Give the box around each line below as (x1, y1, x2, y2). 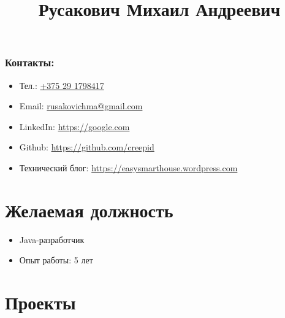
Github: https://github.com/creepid (19, 141, 154, 153)
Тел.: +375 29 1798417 (19, 79, 104, 91)
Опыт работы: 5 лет (19, 254, 93, 266)
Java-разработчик (19, 233, 85, 246)
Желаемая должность (5, 197, 173, 222)
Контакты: (5, 55, 55, 70)
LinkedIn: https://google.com (19, 120, 130, 133)
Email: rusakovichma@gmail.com (19, 99, 143, 112)
